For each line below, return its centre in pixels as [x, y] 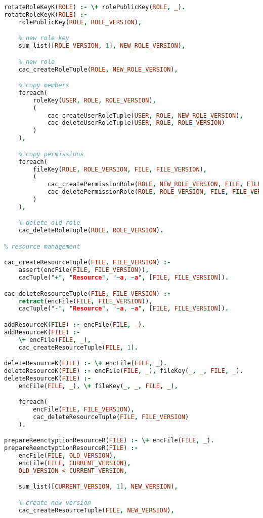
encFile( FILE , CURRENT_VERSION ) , [75, 463]
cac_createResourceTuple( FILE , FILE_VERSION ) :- [87, 263]
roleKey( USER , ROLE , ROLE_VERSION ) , [95, 100]
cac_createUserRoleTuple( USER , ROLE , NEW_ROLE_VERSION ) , [145, 115]
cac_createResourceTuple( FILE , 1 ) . [78, 347]
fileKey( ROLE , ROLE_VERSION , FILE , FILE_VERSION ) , [120, 169]
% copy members [44, 85]
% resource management [42, 246]
